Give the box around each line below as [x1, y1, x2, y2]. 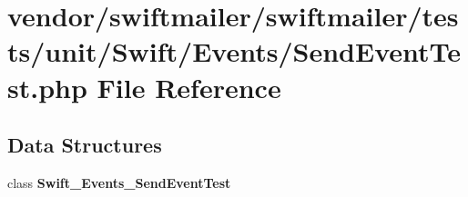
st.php [7, 68, 87, 105]
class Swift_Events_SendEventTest [7, 172, 231, 192]
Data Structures [7, 131, 162, 159]
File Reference [97, 68, 281, 105]
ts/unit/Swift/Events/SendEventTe [7, 33, 461, 70]
